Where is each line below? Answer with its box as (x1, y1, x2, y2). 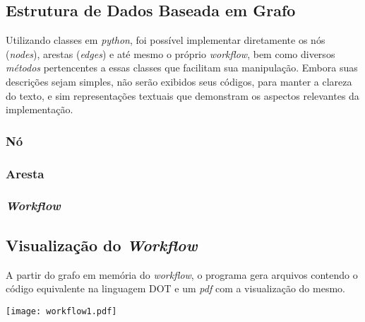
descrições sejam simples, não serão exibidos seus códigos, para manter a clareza (6, 74, 352, 88)
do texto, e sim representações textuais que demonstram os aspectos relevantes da (6, 88, 359, 103)
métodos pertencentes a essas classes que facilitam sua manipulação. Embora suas (6, 60, 358, 75)
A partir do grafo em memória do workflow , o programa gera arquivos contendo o (6, 267, 358, 282)
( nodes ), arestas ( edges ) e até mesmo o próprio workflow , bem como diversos (6, 46, 335, 61)
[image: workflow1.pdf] (6, 306, 117, 316)
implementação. (6, 102, 73, 117)
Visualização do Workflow (6, 234, 198, 255)
